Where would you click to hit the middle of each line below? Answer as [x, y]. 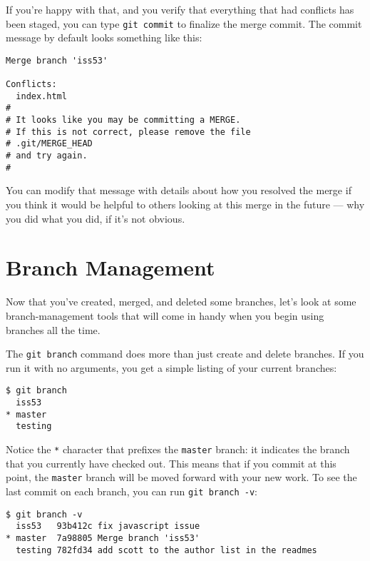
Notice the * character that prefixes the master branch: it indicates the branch [178, 449]
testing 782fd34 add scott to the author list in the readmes [166, 550]
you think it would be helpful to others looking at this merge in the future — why [185, 204]
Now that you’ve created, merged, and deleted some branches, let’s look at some [181, 302]
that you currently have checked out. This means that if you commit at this [171, 463]
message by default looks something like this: [104, 37]
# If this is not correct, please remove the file [128, 132]
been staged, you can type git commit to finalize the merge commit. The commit [184, 23]
